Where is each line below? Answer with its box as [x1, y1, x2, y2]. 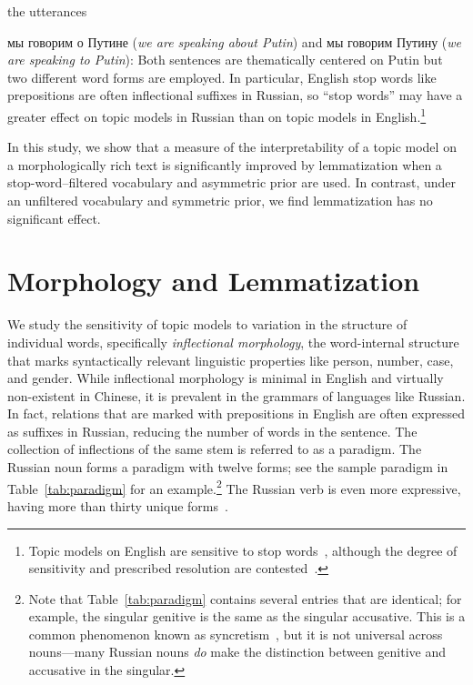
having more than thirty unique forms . [7, 496, 228, 515]
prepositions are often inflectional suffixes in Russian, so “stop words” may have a [7, 86, 463, 105]
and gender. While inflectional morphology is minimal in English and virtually [7, 368, 444, 388]
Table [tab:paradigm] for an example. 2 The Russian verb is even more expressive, [7, 476, 461, 498]
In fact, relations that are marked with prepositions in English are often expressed [7, 404, 465, 423]
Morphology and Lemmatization [7, 262, 420, 299]
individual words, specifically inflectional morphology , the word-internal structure [7, 332, 459, 351]
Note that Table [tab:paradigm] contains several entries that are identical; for [28, 589, 462, 608]
